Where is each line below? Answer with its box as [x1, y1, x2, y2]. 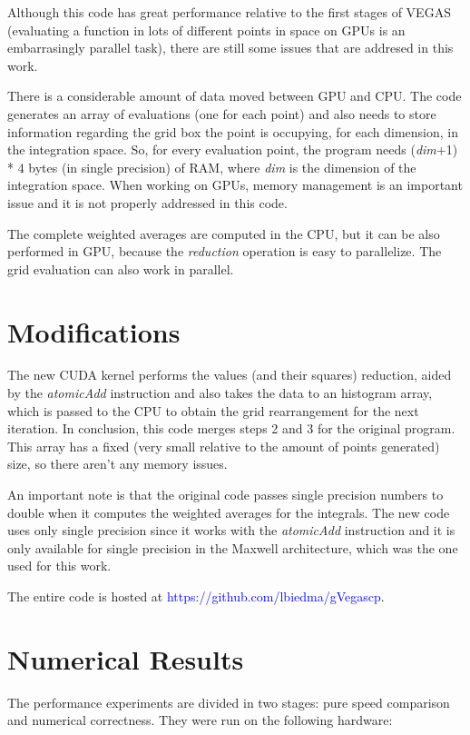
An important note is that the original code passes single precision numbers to [7, 485, 444, 503]
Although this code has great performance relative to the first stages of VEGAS [7, 3, 451, 21]
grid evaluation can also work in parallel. [7, 259, 234, 278]
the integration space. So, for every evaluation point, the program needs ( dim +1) [7, 140, 458, 159]
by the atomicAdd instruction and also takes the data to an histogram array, [7, 383, 433, 402]
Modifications [7, 313, 181, 350]
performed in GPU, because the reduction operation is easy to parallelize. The [7, 242, 442, 261]
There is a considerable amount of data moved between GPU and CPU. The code [7, 86, 462, 105]
